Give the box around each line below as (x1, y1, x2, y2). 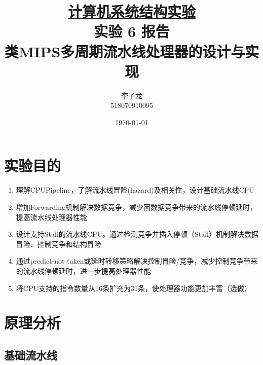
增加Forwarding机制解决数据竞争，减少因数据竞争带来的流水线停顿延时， (16, 202, 257, 212)
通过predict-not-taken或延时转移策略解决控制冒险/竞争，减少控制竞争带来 (16, 255, 258, 266)
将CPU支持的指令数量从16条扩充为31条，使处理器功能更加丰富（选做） (16, 282, 251, 293)
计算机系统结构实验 (67, 1, 196, 22)
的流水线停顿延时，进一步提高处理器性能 (16, 265, 151, 276)
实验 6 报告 (94, 21, 170, 42)
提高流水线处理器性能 (16, 211, 87, 222)
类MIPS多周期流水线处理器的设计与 (4, 41, 245, 61)
